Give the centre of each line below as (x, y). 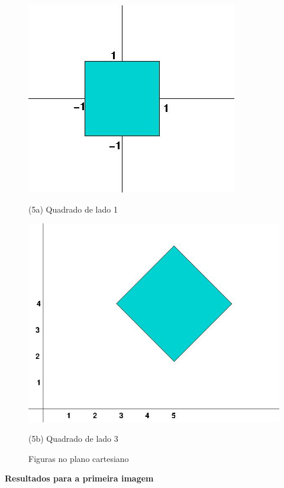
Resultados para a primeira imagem (79, 478)
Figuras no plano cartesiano (79, 458)
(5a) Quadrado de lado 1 (73, 209)
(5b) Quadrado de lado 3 (73, 439)
